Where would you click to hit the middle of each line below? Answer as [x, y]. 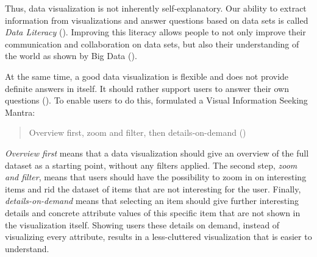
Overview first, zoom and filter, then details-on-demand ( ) [137, 132]
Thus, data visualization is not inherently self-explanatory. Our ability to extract [156, 8]
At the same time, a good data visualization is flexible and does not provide [147, 76]
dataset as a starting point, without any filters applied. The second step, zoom [151, 165]
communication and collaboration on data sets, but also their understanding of [152, 44]
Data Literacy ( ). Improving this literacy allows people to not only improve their [155, 32]
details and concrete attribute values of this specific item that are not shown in [153, 212]
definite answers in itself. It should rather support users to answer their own [147, 88]
